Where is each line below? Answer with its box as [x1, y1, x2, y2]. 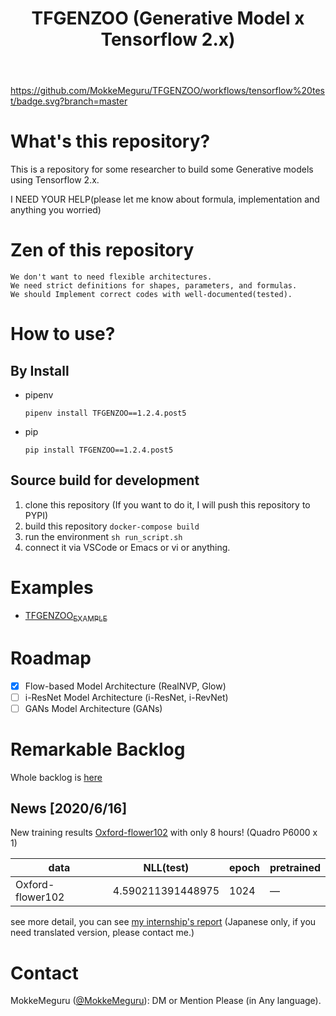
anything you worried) [10, 204, 102, 216]
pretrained [269, 861, 321, 875]
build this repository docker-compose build [24, 520, 200, 532]
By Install [10, 362, 70, 379]
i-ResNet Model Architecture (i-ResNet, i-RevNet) [24, 691, 229, 703]
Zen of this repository [10, 239, 195, 262]
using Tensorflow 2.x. [10, 174, 100, 186]
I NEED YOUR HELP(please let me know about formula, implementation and [10, 193, 320, 206]
